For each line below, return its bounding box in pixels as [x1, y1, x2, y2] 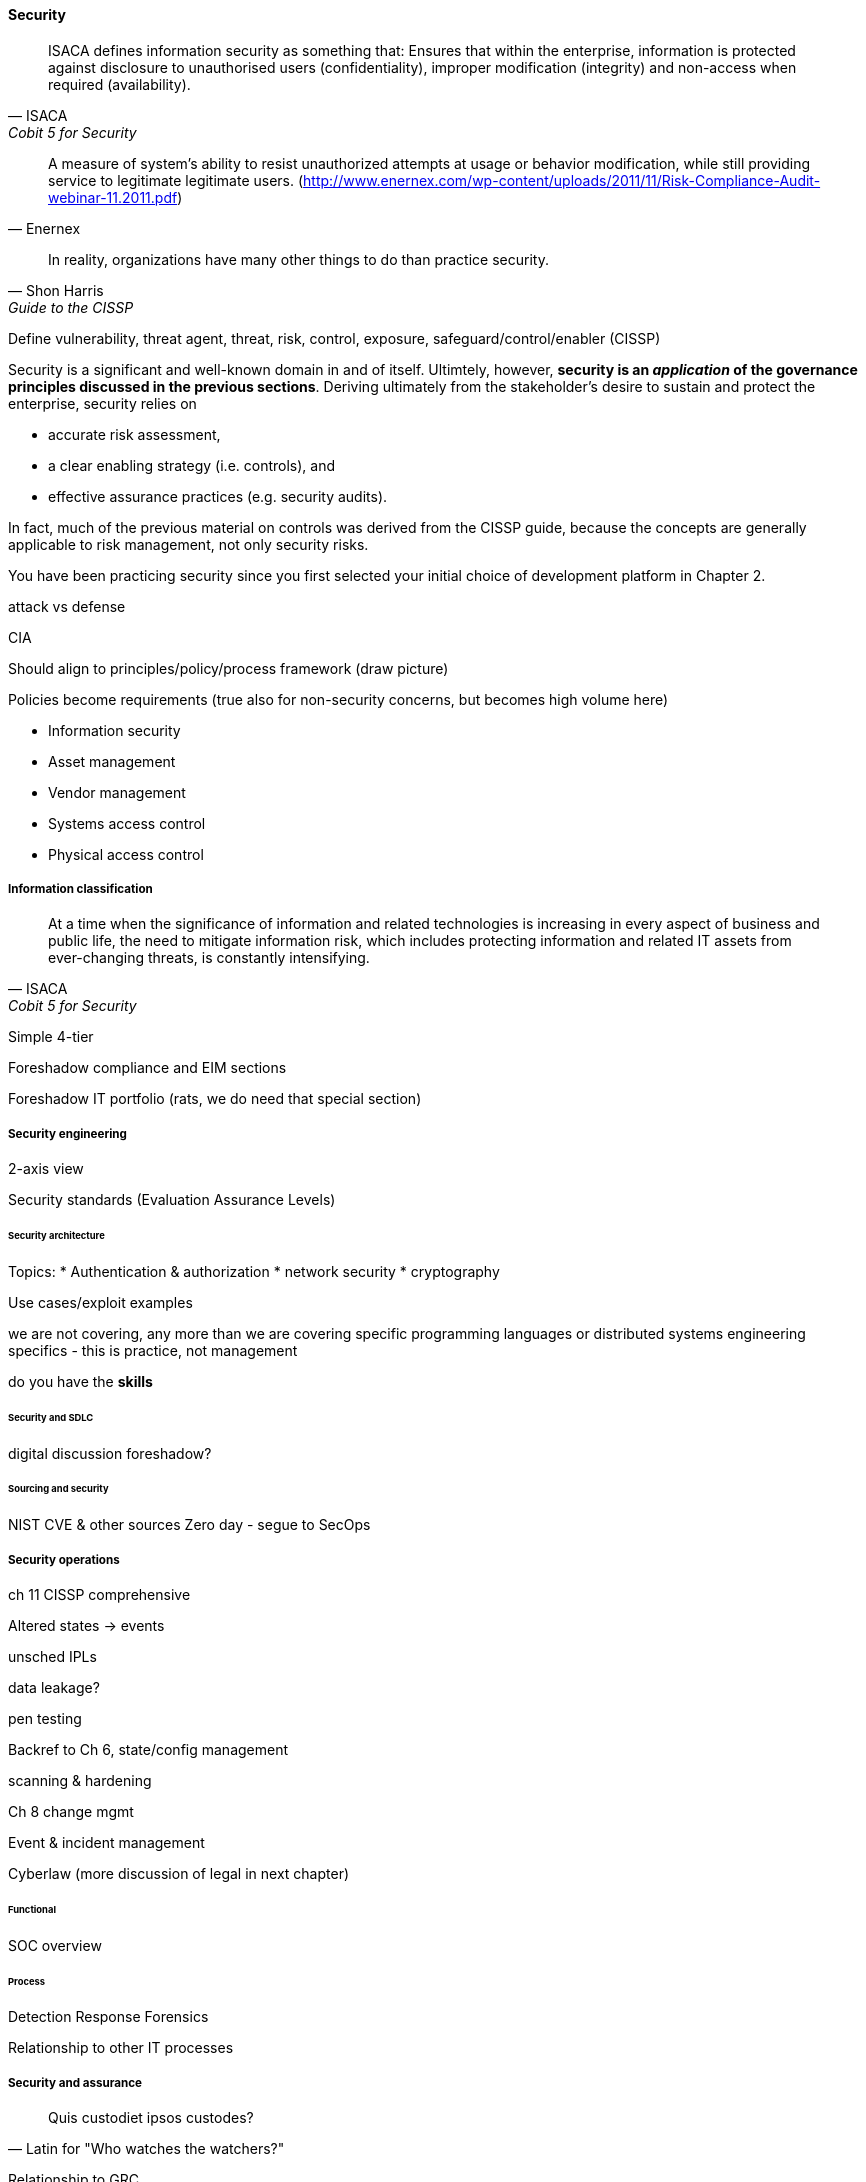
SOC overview [8, 1936, 102, 1954]
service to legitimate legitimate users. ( [48, 171, 304, 189]
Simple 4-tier [8, 1028, 94, 1046]
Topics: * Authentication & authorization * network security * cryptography [8, 1262, 500, 1280]
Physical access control [48, 845, 204, 863]
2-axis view [8, 1160, 84, 1178]
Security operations [8, 1552, 120, 1567]
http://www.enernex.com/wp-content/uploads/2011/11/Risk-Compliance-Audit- [303, 171, 821, 189]
